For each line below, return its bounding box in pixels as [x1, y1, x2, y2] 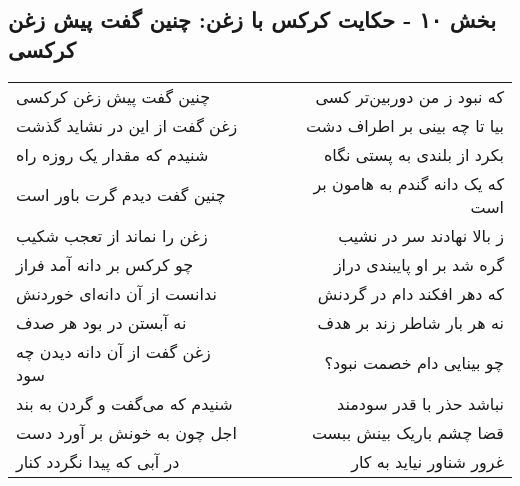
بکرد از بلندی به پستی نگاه [323, 142, 504, 166]
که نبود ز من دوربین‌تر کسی [315, 84, 504, 108]
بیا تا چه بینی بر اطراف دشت [306, 113, 504, 137]
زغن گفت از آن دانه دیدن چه [16, 339, 211, 363]
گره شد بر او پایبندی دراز [333, 252, 504, 276]
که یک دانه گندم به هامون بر [313, 171, 504, 195]
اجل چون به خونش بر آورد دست [16, 420, 237, 444]
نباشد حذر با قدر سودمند [337, 391, 504, 415]
